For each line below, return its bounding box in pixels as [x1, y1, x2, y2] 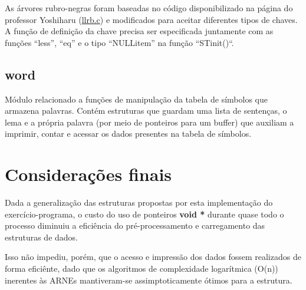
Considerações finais [5, 162, 172, 186]
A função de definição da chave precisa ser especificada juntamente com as [5, 25, 274, 37]
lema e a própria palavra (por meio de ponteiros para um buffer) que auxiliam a [5, 116, 294, 128]
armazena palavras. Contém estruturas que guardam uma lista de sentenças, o [5, 104, 287, 117]
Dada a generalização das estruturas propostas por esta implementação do [5, 196, 273, 209]
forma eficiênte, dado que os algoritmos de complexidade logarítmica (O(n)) [5, 262, 278, 275]
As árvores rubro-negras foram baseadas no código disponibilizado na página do [5, 2, 293, 14]
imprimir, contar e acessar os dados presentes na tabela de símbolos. [5, 127, 252, 140]
